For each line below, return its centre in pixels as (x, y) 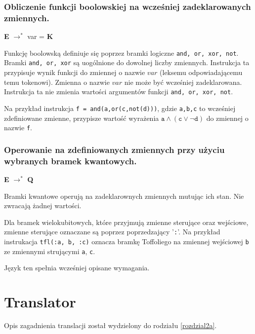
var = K (40, 36)
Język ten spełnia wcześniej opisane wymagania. (77, 268)
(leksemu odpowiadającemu (201, 72)
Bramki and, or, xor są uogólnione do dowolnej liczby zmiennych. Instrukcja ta (127, 62)
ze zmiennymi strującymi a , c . (50, 251)
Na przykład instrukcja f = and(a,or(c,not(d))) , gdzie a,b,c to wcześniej (120, 108)
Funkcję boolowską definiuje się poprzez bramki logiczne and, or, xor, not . (121, 53)
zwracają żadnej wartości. (43, 205)
